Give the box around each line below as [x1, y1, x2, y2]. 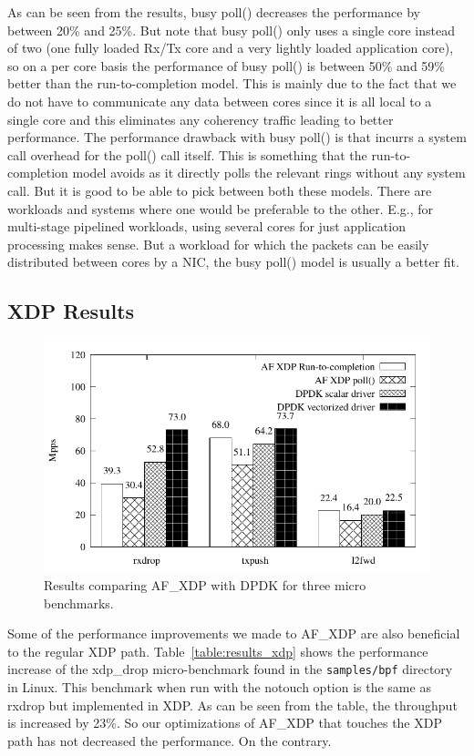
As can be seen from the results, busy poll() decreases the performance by [7, 3, 420, 21]
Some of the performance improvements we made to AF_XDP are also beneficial [7, 624, 460, 643]
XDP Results [7, 297, 135, 325]
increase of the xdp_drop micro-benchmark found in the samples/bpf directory [7, 659, 453, 679]
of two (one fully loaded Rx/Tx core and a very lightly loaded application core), [7, 38, 454, 57]
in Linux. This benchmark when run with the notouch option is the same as [7, 678, 431, 697]
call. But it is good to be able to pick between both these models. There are [7, 180, 432, 199]
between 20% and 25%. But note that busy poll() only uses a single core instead [7, 20, 455, 39]
